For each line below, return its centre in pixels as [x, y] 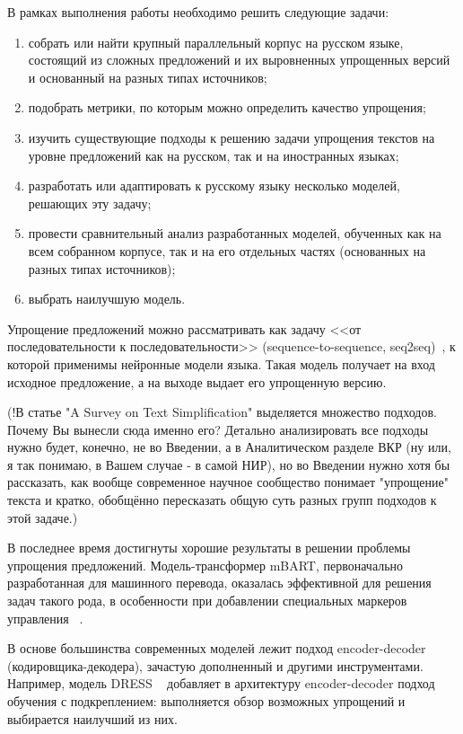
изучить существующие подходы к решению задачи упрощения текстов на [231, 137]
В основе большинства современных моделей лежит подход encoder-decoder [217, 648]
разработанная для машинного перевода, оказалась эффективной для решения [219, 583]
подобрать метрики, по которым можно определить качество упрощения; [227, 107]
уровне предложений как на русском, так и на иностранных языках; [214, 155]
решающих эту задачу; [90, 203]
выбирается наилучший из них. [92, 718]
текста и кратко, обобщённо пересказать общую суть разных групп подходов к [222, 500]
